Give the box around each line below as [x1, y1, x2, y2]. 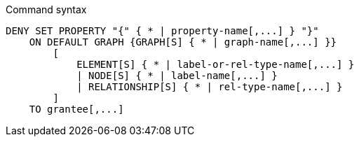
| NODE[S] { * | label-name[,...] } [76, 70, 278, 81]
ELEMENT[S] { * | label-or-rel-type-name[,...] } [76, 59, 355, 70]
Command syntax [6, 3, 87, 15]
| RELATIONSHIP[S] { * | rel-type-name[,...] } [76, 81, 343, 92]
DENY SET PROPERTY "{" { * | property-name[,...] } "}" [6, 25, 319, 36]
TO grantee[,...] [29, 104, 124, 115]
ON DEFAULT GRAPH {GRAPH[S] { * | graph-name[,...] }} [29, 36, 337, 48]
